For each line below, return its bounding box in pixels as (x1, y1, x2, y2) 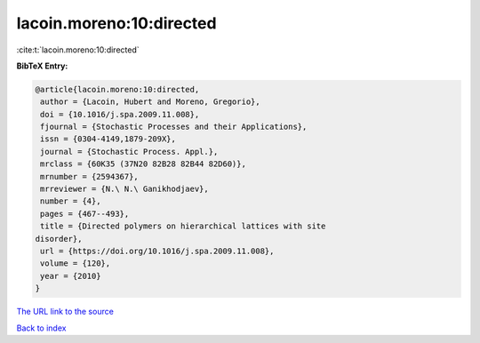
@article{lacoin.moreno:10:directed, (35, 84, 200, 94)
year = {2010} (40, 271, 101, 281)
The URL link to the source (16, 307, 115, 317)
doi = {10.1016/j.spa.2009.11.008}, (40, 109, 200, 119)
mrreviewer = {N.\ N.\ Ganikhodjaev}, (40, 184, 209, 195)
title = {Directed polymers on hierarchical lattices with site (40, 221, 326, 231)
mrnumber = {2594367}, (40, 171, 140, 181)
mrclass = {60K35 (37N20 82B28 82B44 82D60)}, (40, 159, 246, 169)
